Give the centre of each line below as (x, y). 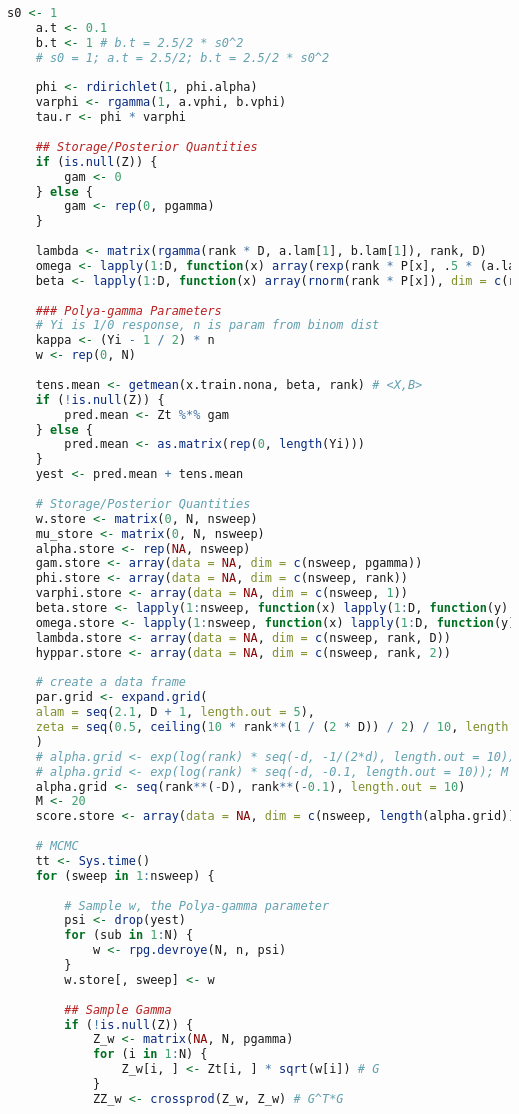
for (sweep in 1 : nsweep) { (125, 875)
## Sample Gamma (118, 1009)
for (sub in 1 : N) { (129, 935)
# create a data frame (110, 682)
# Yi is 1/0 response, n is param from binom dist (207, 325)
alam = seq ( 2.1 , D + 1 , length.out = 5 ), (175, 712)
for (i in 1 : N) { (150, 1054)
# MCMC (57, 846)
